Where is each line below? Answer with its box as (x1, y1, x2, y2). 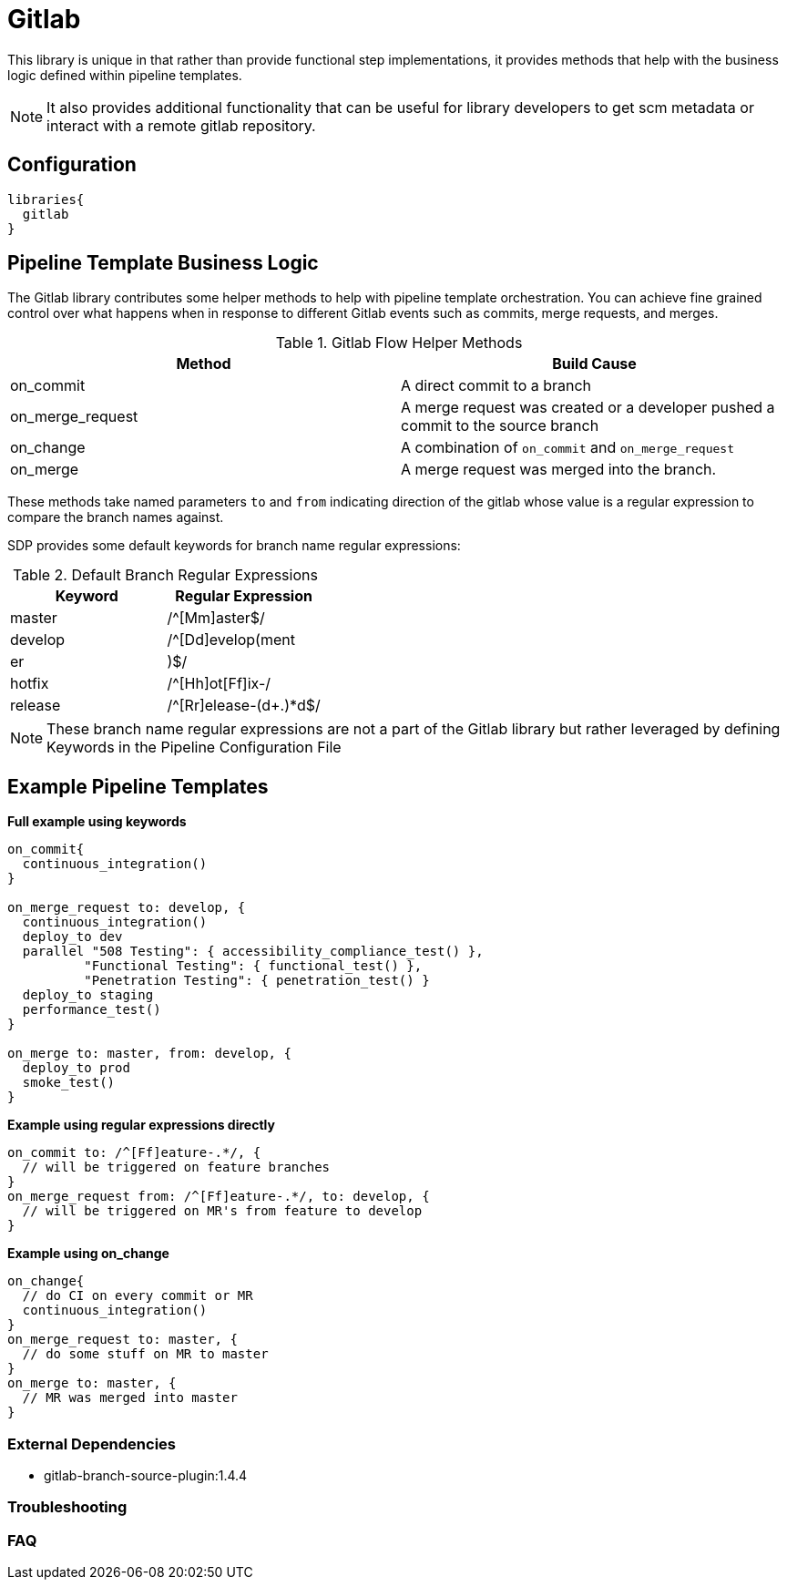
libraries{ (7, 191, 85, 207)
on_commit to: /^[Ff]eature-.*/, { (7, 1145, 261, 1161)
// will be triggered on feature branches (22, 1160, 331, 1175)
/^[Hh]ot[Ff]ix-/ (167, 674, 271, 693)
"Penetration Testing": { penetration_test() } (84, 973, 430, 988)
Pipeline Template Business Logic (7, 251, 319, 275)
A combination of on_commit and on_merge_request (401, 438, 734, 457)
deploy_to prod (22, 1060, 130, 1076)
